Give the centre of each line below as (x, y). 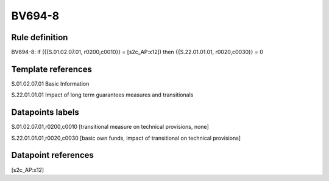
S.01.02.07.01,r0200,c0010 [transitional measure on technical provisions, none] (110, 127)
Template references (52, 69)
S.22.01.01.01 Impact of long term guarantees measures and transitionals (102, 95)
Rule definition (40, 37)
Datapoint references (53, 155)
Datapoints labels (45, 112)
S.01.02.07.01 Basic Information (50, 84)
